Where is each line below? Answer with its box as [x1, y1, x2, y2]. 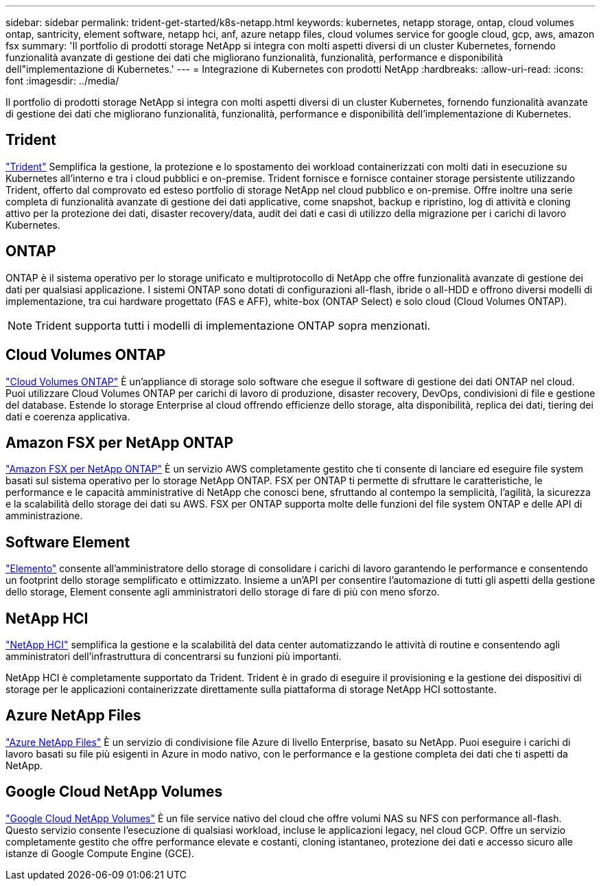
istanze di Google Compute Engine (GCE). [5, 847, 195, 859]
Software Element [5, 533, 130, 551]
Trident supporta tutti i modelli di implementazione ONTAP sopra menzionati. [35, 318, 431, 332]
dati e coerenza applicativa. [5, 410, 130, 422]
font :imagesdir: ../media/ [5, 75, 119, 87]
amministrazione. [5, 510, 83, 522]
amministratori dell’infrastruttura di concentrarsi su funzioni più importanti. [5, 650, 342, 663]
